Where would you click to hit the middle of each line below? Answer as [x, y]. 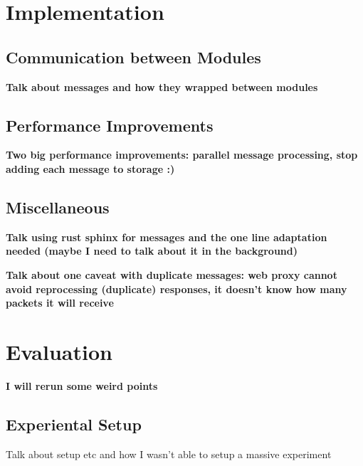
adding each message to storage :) [90, 168]
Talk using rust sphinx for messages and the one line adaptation [167, 237]
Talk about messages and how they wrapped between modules [162, 86]
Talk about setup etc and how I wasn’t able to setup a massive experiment [169, 454]
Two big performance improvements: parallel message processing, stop [182, 155]
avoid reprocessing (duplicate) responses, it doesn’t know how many [177, 288]
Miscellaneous [58, 207]
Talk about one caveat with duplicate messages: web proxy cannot [172, 274]
